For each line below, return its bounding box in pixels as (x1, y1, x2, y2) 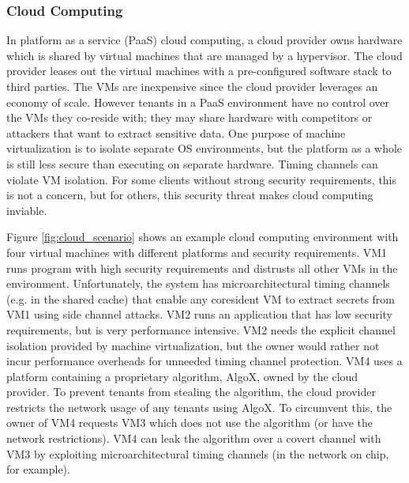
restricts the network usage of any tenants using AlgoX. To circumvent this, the (6, 398, 392, 415)
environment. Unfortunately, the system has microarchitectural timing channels (6, 275, 390, 292)
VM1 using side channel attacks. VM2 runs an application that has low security (6, 306, 392, 323)
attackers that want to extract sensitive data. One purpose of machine (6, 124, 346, 141)
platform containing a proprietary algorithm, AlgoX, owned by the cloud (6, 368, 358, 384)
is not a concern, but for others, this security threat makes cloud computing (6, 187, 373, 203)
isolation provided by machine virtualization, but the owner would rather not (6, 337, 380, 353)
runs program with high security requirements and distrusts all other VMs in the (6, 259, 398, 276)
